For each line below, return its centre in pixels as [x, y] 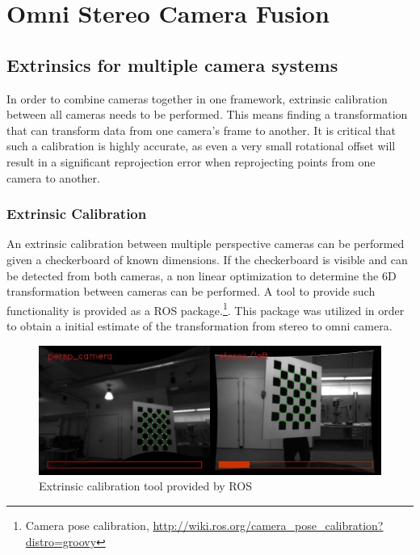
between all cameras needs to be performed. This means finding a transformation [207, 114]
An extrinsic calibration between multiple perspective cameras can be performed [206, 244]
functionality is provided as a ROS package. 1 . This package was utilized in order [206, 309]
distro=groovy [61, 541]
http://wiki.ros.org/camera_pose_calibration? [268, 526]
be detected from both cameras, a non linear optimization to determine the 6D [202, 275]
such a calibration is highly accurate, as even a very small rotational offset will [201, 146]
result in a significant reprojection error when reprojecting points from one [191, 161]
